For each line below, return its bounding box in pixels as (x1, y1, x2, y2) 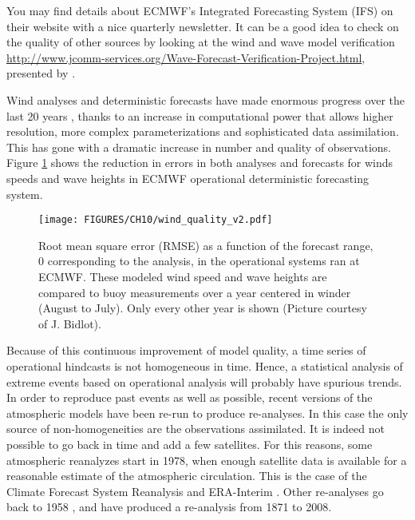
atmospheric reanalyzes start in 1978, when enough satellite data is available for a (6, 451, 407, 468)
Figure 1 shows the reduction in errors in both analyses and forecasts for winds (6, 154, 393, 171)
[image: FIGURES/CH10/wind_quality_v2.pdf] (38, 214, 273, 226)
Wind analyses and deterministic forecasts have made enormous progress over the (6, 91, 405, 108)
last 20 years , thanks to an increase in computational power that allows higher (6, 107, 393, 124)
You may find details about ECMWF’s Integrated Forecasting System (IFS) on (6, 2, 393, 18)
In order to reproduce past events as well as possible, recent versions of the (6, 389, 373, 406)
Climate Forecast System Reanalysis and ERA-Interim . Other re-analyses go (6, 482, 384, 499)
